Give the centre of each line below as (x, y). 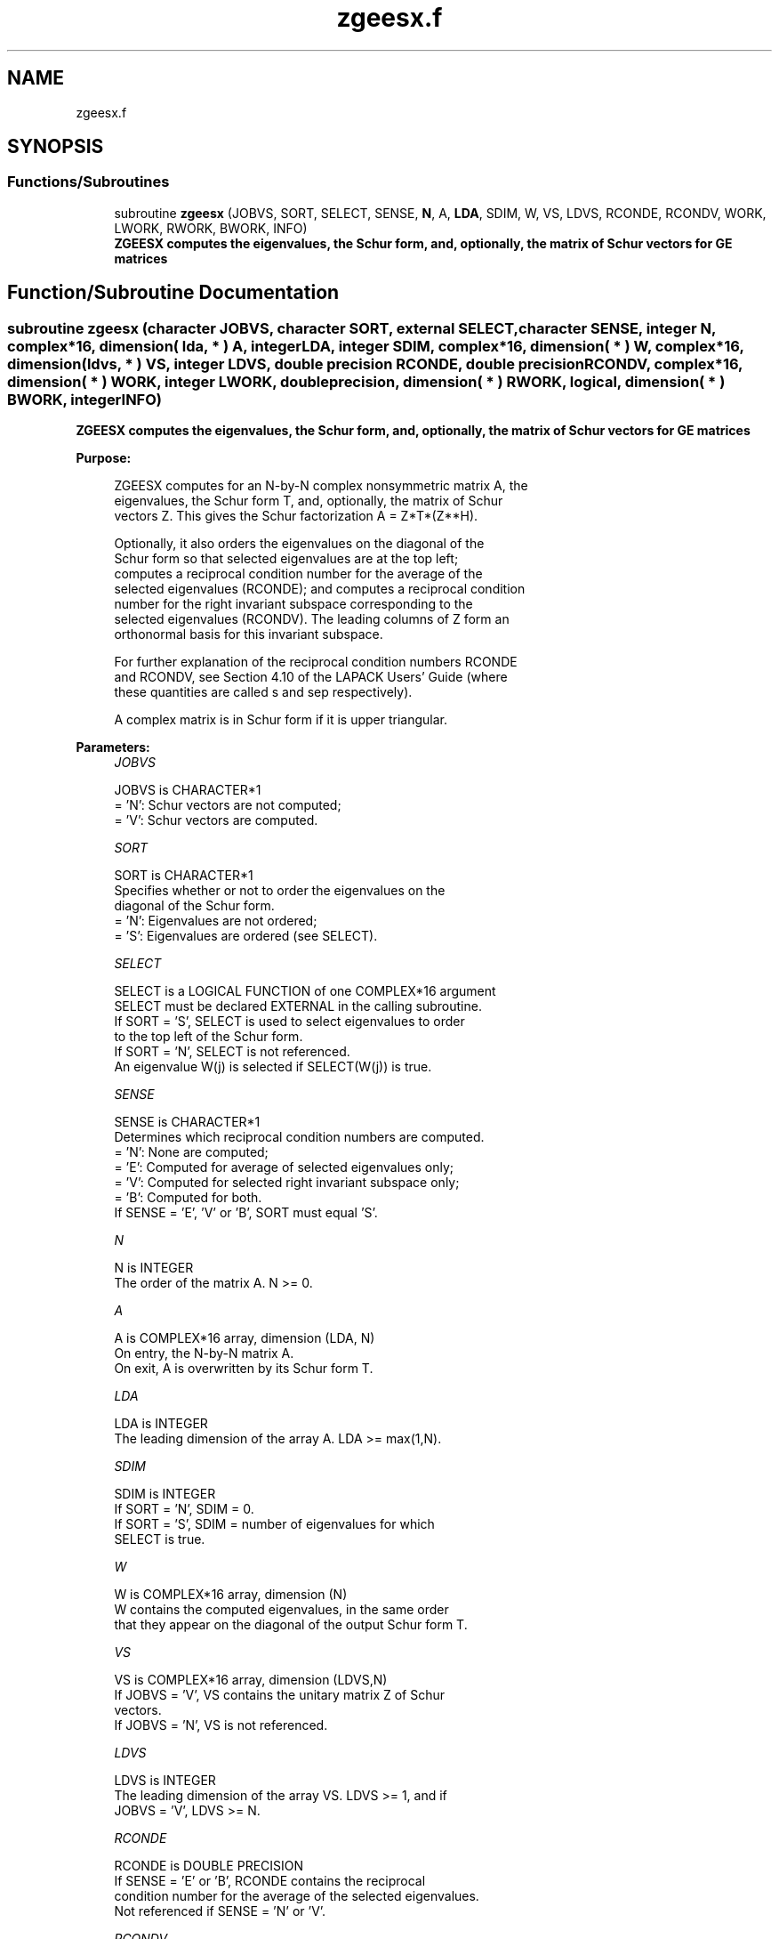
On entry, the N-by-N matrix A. (204, 1353)
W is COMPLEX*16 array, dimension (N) (231, 1595)
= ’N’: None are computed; (191, 1152)
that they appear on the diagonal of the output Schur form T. (291, 1625)
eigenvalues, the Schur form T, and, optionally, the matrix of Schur (309, 501)
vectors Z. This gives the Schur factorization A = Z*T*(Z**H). (296, 516)
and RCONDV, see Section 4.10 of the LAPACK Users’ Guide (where (311, 677)
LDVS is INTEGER (165, 1781)
